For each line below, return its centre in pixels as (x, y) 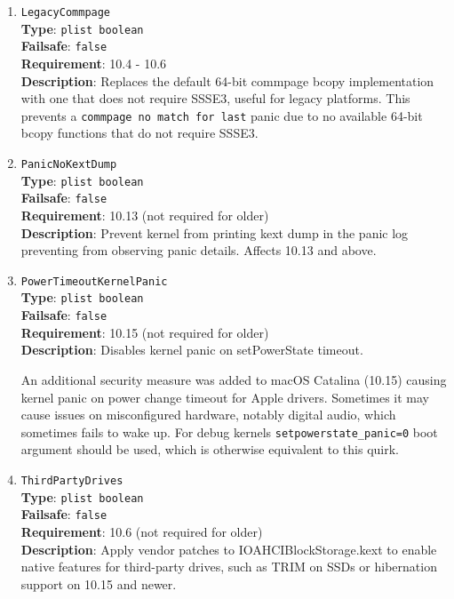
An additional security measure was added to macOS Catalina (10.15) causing (234, 379)
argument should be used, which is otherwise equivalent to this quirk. (210, 449)
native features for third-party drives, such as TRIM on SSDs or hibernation (229, 567)
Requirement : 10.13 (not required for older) (145, 215)
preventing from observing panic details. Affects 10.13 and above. (199, 250)
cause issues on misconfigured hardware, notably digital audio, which (208, 415)
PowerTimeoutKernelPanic (94, 281)
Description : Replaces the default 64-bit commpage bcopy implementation (227, 80)
